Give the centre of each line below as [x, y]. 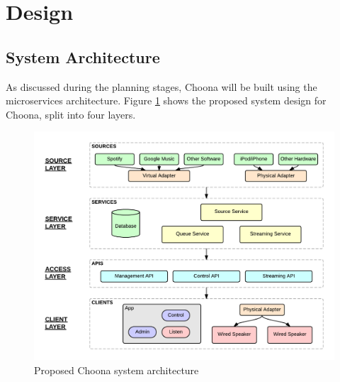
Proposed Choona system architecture [117, 370]
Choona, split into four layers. [71, 114]
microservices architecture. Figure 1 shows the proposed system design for [166, 100]
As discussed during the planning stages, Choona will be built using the [161, 86]
